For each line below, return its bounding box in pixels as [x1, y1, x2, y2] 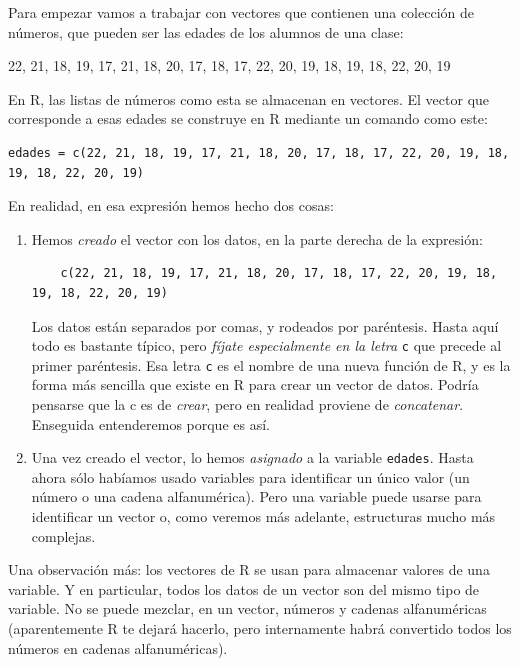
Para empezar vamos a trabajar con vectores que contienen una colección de [8, 2, 474, 22]
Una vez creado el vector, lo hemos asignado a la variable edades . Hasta [31, 447, 474, 468]
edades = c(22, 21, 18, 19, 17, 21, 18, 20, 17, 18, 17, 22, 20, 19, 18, [8, 145, 510, 160]
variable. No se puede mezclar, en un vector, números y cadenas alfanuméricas [8, 598, 487, 619]
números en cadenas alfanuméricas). [8, 637, 228, 658]
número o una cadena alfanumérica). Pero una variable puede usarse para [31, 486, 482, 507]
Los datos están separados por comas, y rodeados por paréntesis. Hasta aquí [31, 315, 499, 336]
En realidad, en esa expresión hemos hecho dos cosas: [8, 195, 334, 216]
